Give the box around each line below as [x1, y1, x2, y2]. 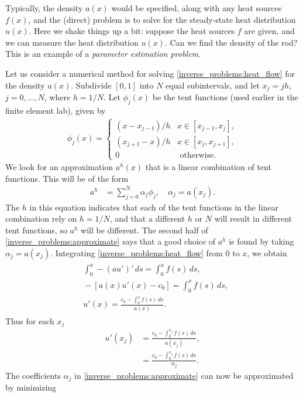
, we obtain [247, 246, 287, 259]
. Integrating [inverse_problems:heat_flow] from [50, 246, 223, 259]
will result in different [214, 212, 292, 225]
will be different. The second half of [81, 223, 208, 236]
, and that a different [109, 212, 185, 225]
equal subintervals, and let [166, 79, 260, 91]
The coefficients [5, 369, 61, 382]
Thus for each [5, 314, 54, 327]
